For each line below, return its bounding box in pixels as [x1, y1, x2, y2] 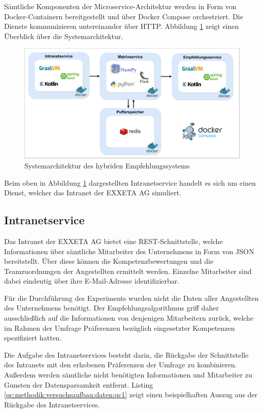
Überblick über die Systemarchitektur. [4, 30, 123, 41]
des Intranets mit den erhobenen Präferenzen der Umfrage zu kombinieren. [4, 359, 237, 370]
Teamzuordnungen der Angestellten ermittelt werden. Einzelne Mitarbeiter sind [4, 265, 252, 276]
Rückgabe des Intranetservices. [4, 399, 100, 409]
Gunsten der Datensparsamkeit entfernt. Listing [4, 379, 153, 390]
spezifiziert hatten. [4, 332, 62, 343]
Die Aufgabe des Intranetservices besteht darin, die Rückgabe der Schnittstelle [4, 349, 249, 360]
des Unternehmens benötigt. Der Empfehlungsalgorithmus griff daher [4, 302, 219, 313]
